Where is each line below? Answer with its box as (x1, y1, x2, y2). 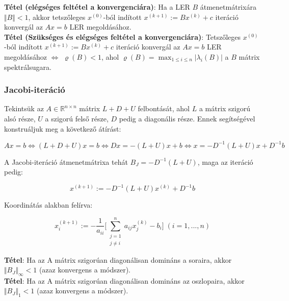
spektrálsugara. (4, 61, 51, 72)
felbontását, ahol (138, 103, 190, 114)
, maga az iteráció (197, 156, 253, 167)
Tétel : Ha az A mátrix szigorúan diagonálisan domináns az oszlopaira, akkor (4, 275, 245, 286)
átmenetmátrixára (200, 2, 256, 12)
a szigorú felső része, (45, 113, 109, 123)
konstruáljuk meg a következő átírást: (4, 123, 121, 134)
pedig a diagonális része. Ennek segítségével (119, 113, 255, 123)
